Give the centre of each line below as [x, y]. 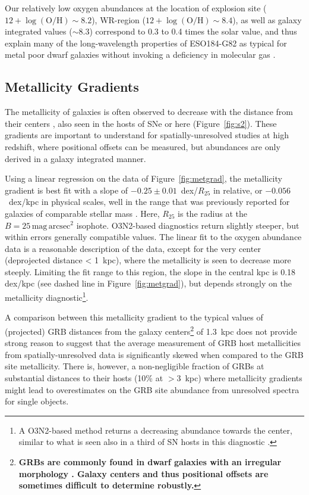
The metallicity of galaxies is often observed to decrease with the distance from [149, 112]
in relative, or [238, 190]
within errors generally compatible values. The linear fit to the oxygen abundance [153, 237]
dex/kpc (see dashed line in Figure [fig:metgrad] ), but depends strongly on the [148, 283]
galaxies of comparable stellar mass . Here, [82, 213]
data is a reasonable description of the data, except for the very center [133, 248]
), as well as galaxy [267, 19]
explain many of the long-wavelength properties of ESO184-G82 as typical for [146, 43]
